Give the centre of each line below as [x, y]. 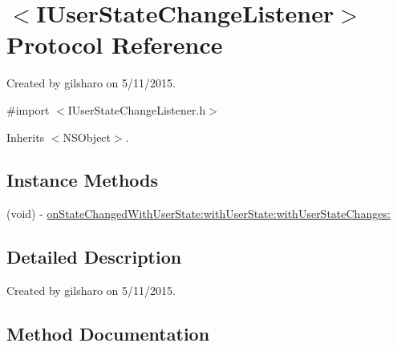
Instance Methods [82, 180]
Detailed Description [94, 257]
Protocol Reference [115, 44]
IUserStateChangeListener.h [137, 109]
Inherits [26, 137]
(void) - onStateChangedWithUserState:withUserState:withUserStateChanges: [198, 214]
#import [28, 109]
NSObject [87, 137]
